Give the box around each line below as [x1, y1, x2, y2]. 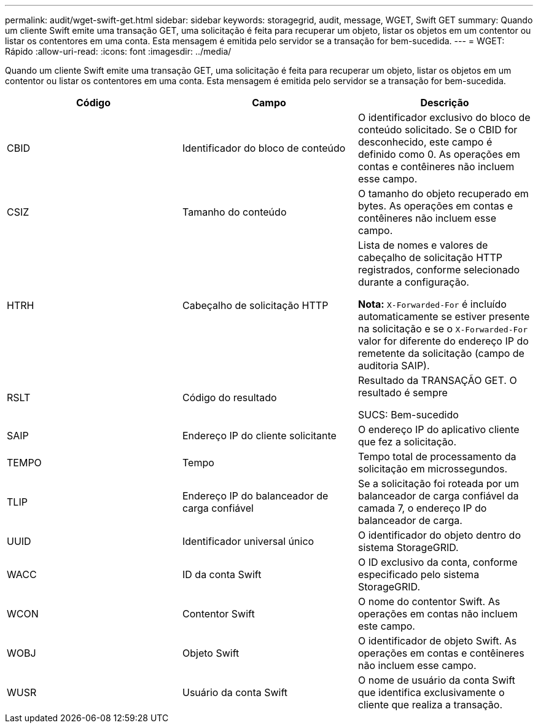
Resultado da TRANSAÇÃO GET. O [357, 374, 517, 386]
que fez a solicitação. [357, 436, 457, 448]
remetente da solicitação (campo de [357, 347, 524, 359]
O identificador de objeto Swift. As [357, 635, 517, 647]
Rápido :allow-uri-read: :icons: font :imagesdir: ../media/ [5, 46, 232, 57]
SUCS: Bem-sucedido [357, 409, 459, 421]
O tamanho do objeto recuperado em [357, 187, 529, 200]
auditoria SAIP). [357, 359, 430, 372]
